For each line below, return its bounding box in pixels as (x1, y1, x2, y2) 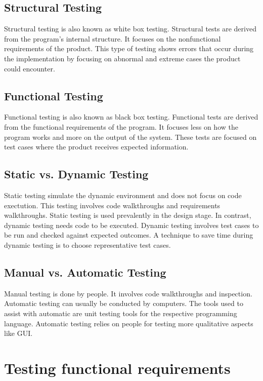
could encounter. (4, 63, 55, 73)
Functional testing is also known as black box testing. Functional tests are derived (4, 111, 258, 122)
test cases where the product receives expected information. (4, 141, 189, 152)
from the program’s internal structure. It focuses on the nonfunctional (4, 33, 221, 44)
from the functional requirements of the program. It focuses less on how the (4, 121, 238, 132)
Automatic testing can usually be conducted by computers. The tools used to (4, 298, 243, 309)
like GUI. (4, 328, 33, 338)
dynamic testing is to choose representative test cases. (4, 239, 171, 250)
